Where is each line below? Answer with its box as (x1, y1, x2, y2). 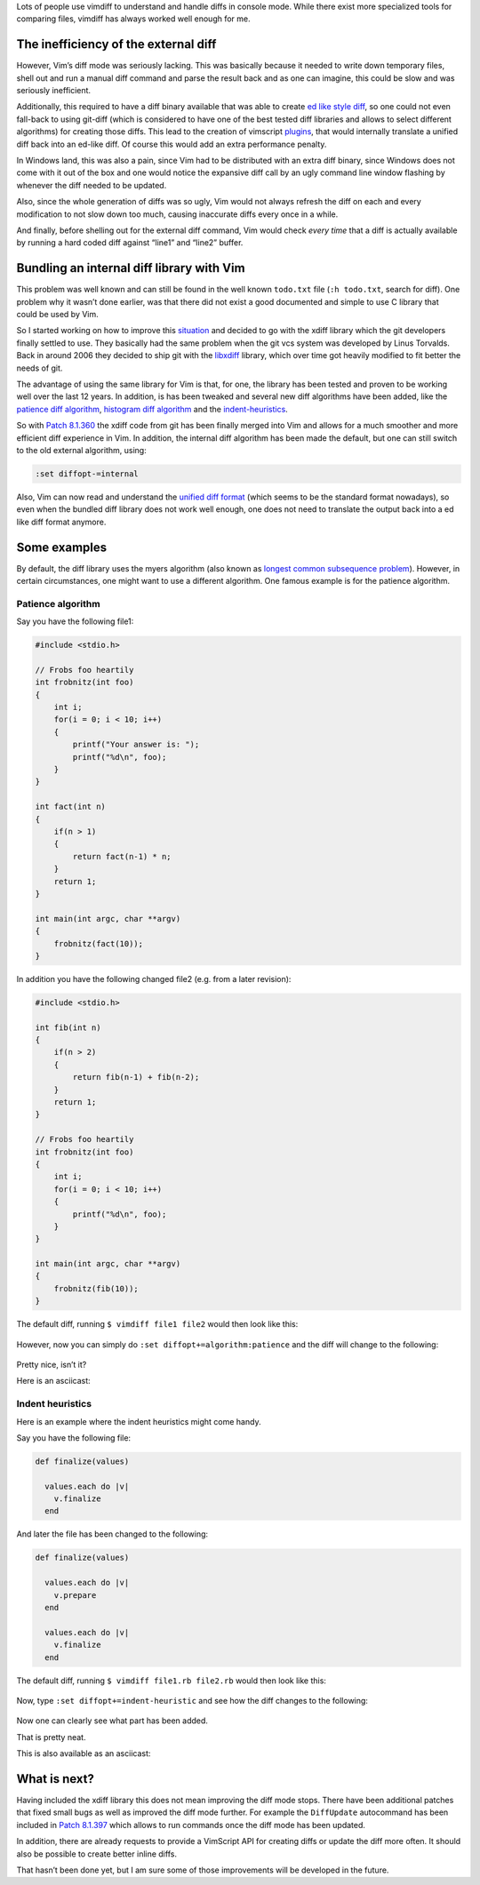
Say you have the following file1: (16, 616, 134, 627)
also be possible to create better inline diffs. (16, 1849, 178, 1859)
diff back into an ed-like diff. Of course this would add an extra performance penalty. (16, 139, 327, 149)
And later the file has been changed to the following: (16, 1529, 209, 1539)
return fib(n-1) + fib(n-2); (72, 1072, 200, 1082)
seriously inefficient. (16, 85, 92, 96)
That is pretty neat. (16, 1731, 86, 1742)
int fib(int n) (35, 1022, 101, 1033)
